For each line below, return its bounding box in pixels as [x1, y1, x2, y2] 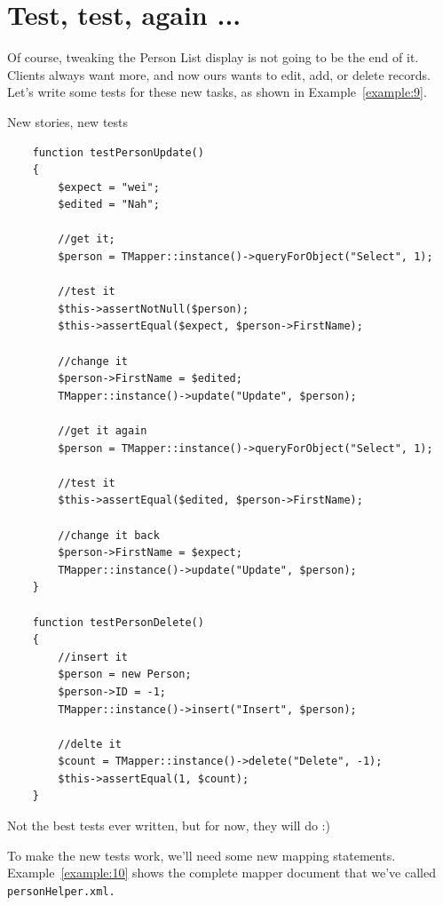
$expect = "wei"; [58, 180, 160, 194]
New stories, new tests [7, 112, 129, 131]
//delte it [58, 737, 122, 750]
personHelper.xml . [7, 885, 115, 898]
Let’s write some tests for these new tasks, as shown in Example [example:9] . [7, 83, 427, 101]
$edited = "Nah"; [58, 198, 160, 211]
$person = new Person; [58, 668, 192, 681]
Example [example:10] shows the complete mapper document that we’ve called [7, 863, 436, 882]
